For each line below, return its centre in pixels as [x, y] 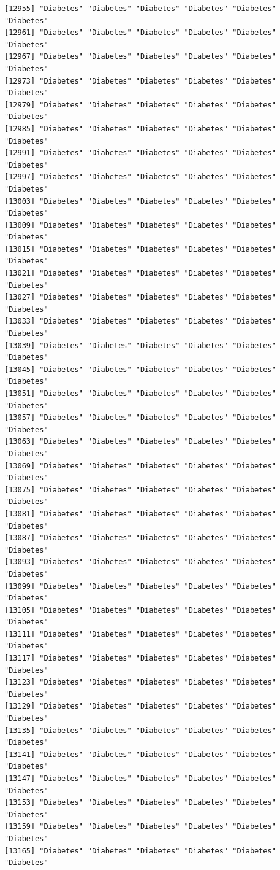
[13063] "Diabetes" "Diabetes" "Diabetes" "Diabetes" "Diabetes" [140, 442]
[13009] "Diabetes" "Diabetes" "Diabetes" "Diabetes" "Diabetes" [140, 225]
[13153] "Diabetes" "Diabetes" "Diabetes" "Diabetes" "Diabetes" [140, 803]
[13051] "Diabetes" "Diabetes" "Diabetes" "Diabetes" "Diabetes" [140, 394]
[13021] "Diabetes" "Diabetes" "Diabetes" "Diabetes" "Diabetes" [140, 274]
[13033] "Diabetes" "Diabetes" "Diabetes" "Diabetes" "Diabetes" [140, 321]
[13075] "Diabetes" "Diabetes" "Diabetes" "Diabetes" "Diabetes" [140, 490]
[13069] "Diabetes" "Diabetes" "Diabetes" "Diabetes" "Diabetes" [140, 466]
